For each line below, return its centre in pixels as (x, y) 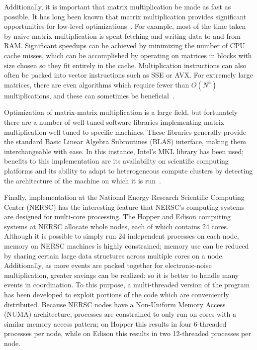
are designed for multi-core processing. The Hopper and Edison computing (118, 217)
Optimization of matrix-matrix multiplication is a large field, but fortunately (121, 112)
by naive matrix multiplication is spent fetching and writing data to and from (122, 36)
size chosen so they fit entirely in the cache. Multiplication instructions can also (125, 65)
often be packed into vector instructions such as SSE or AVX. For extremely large (129, 75)
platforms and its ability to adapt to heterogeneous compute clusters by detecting (128, 170)
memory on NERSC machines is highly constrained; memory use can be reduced (127, 246)
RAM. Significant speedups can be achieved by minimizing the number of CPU (125, 45)
